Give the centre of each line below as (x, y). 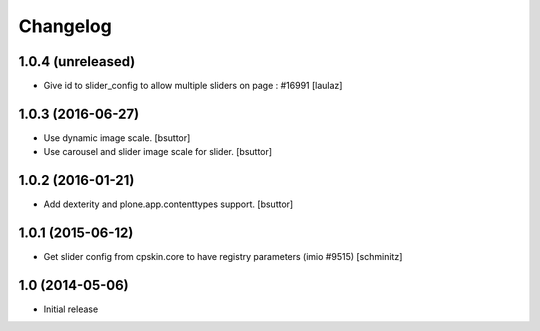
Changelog (65, 26)
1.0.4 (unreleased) (77, 61)
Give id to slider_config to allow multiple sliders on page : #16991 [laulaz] (193, 86)
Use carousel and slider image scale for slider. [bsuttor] (158, 152)
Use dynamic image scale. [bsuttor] (117, 137)
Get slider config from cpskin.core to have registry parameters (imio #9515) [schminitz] (223, 257)
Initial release (71, 309)
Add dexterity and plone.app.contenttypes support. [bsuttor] (168, 204)
